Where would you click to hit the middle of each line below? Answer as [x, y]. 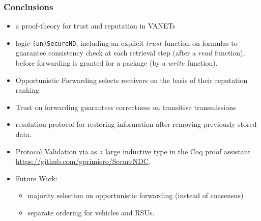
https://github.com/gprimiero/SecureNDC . [83, 161]
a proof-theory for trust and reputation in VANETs [95, 26]
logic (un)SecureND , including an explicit [80, 43]
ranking [27, 90]
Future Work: [37, 178]
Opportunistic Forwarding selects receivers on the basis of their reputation [132, 80]
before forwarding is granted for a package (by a [91, 63]
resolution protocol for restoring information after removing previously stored [136, 124]
